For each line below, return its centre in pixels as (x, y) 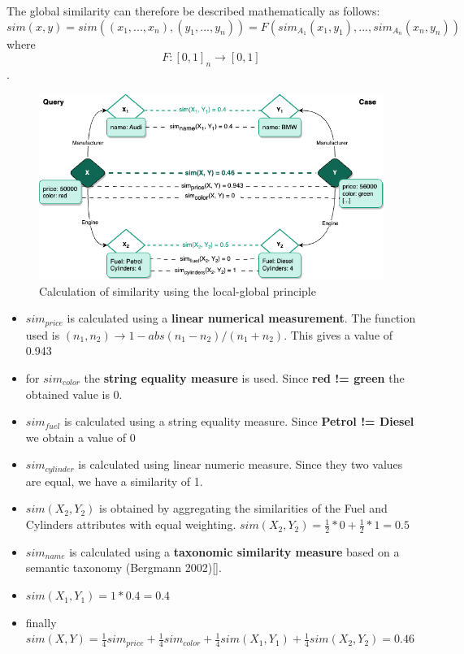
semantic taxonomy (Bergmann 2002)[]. (124, 567)
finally (41, 622)
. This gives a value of (338, 334)
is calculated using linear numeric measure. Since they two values (241, 464)
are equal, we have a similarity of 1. (114, 481)
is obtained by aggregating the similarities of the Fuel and (243, 508)
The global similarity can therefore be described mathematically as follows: (193, 11)
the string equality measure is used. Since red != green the (244, 378)
